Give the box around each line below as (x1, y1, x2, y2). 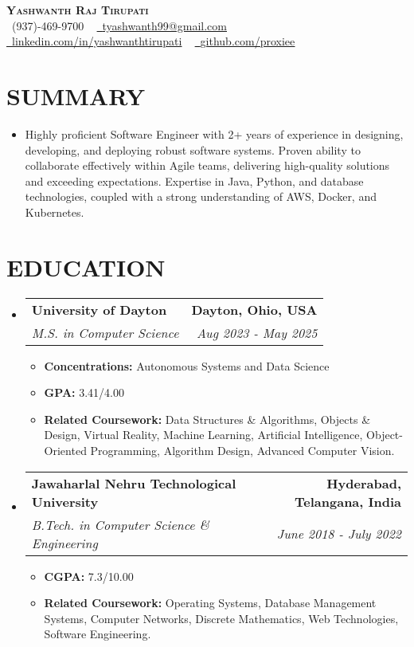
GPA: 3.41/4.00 (44, 384, 124, 401)
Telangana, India (295, 492, 401, 511)
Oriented (44, 441, 87, 458)
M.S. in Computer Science (31, 323, 179, 342)
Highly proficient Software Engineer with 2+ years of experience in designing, (25, 125, 404, 142)
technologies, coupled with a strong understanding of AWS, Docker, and (25, 188, 377, 205)
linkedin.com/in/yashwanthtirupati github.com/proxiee (12, 33, 295, 49)
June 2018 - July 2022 (276, 524, 401, 543)
